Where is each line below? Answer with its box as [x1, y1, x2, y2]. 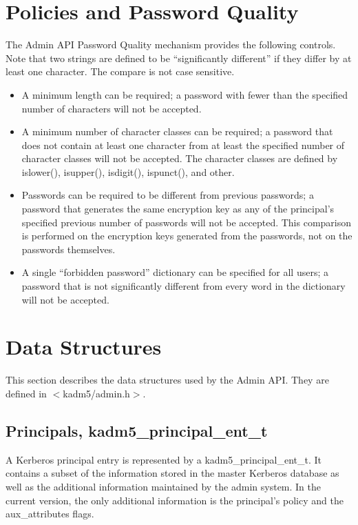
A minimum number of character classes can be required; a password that [21, 124, 333, 139]
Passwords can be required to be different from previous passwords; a [21, 188, 314, 202]
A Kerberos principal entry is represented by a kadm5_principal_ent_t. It [6, 452, 322, 466]
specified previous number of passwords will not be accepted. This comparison [21, 215, 352, 229]
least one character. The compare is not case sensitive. [6, 64, 235, 79]
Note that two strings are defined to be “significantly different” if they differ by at [6, 50, 352, 65]
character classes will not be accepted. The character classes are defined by [21, 151, 338, 166]
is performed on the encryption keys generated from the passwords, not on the [21, 228, 352, 243]
